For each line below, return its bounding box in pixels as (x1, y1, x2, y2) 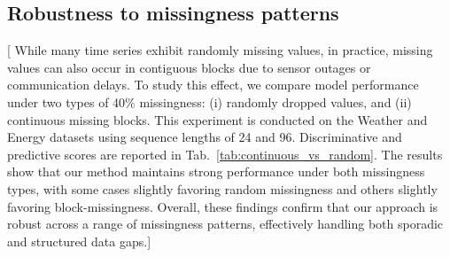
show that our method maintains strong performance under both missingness (7, 162, 425, 181)
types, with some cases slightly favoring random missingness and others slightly (7, 179, 438, 198)
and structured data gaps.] (7, 231, 151, 250)
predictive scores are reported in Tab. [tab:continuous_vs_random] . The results (7, 144, 443, 163)
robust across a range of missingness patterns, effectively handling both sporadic (7, 214, 444, 233)
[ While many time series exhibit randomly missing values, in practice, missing (7, 41, 433, 59)
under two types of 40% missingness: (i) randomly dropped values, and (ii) (7, 92, 412, 111)
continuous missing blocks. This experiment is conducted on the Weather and (7, 110, 428, 128)
